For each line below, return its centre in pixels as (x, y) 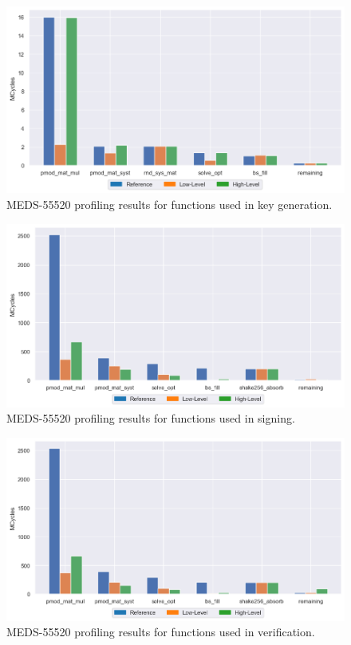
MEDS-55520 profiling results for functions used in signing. (151, 418)
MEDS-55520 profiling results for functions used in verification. (161, 632)
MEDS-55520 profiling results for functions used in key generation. (170, 204)
